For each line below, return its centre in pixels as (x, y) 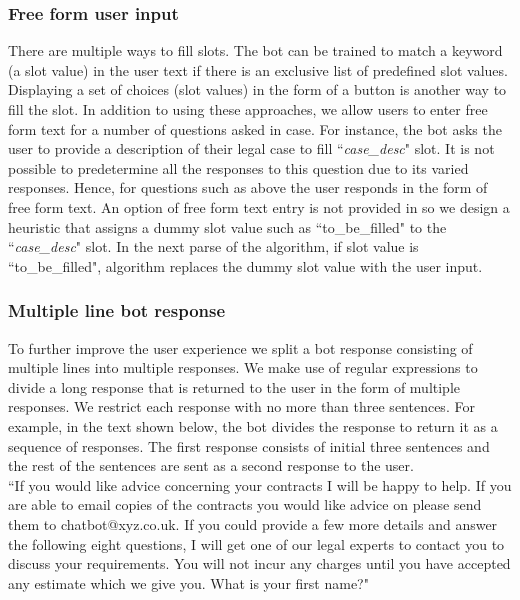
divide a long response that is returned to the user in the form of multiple (234, 386)
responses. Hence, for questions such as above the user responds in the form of (248, 187)
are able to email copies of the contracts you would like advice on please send (245, 504)
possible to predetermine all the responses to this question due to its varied (238, 167)
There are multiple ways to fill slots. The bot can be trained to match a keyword (255, 50)
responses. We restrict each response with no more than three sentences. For (241, 406)
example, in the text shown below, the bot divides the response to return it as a (253, 425)
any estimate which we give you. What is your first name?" (188, 582)
